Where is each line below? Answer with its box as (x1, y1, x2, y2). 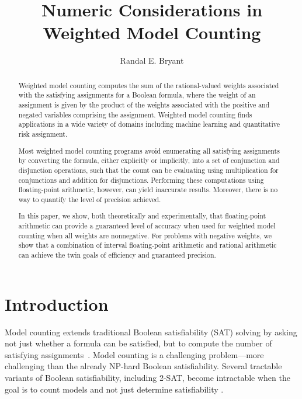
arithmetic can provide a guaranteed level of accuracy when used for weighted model (18, 221, 276, 231)
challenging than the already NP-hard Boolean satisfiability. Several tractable (5, 360, 282, 372)
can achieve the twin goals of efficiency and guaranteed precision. (18, 249, 216, 259)
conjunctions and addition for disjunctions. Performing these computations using (18, 175, 264, 185)
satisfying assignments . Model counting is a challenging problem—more (5, 348, 264, 360)
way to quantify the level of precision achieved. (18, 194, 161, 204)
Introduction (5, 292, 109, 315)
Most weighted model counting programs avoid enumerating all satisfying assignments (18, 145, 280, 155)
